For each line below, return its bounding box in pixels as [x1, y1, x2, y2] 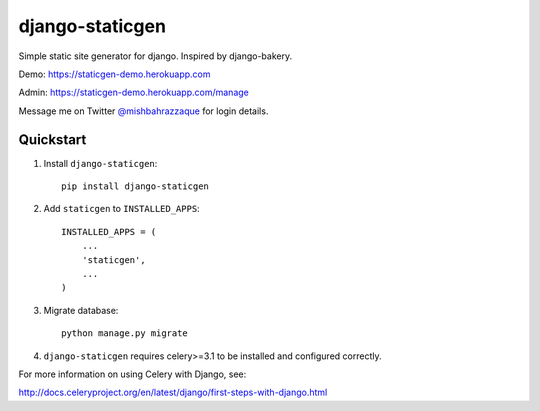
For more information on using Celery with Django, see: [18, 368, 247, 380]
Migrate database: [43, 304, 119, 316]
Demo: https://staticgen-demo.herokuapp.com [18, 68, 211, 80]
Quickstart [18, 131, 87, 148]
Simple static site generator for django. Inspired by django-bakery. [18, 50, 293, 62]
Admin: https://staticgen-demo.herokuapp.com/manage [18, 86, 249, 99]
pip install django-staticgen [61, 181, 210, 192]
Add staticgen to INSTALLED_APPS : [43, 203, 200, 215]
